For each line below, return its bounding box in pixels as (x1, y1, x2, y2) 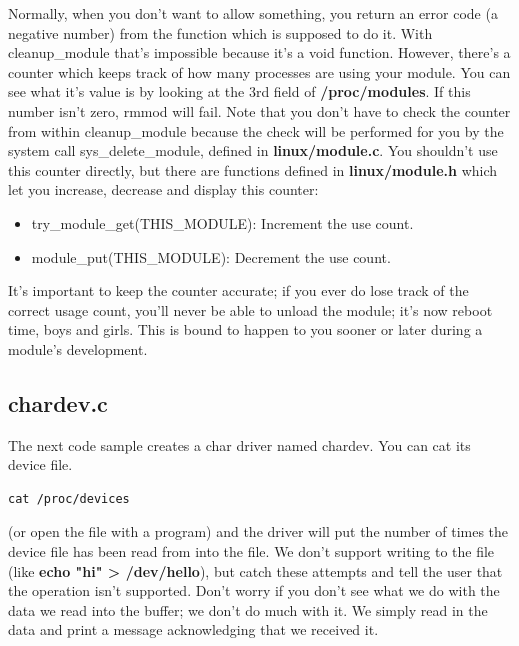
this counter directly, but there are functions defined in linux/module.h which (8, 159, 498, 180)
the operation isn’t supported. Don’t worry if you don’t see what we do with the (8, 580, 500, 601)
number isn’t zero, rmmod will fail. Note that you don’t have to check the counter (8, 100, 511, 121)
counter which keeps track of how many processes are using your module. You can (8, 61, 511, 82)
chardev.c (8, 387, 108, 418)
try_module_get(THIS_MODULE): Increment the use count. (31, 212, 414, 233)
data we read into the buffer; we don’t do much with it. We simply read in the (8, 599, 488, 620)
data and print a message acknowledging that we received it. (8, 619, 379, 640)
